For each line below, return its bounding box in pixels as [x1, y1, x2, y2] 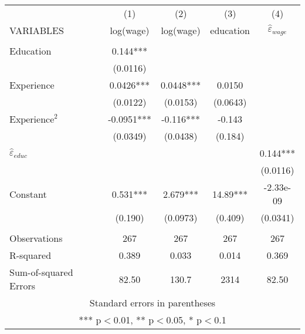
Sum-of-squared [9, 265, 73, 279]
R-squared [9, 248, 52, 262]
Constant [9, 187, 47, 201]
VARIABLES [9, 23, 64, 37]
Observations [9, 231, 63, 245]
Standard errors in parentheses [89, 296, 216, 309]
